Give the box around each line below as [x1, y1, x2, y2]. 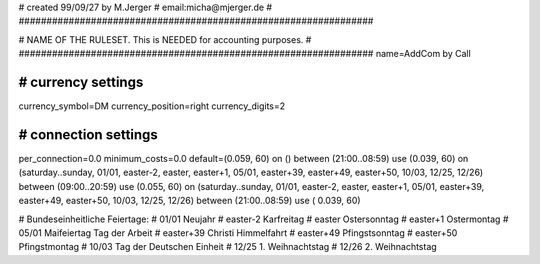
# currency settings [18, 73, 144, 90]
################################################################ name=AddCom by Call [18, 48, 472, 60]
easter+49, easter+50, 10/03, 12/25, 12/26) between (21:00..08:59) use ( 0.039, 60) [18, 195, 361, 207]
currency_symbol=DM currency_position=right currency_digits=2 [18, 100, 286, 112]
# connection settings [18, 126, 159, 143]
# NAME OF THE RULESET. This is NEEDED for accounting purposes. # [18, 33, 312, 45]
